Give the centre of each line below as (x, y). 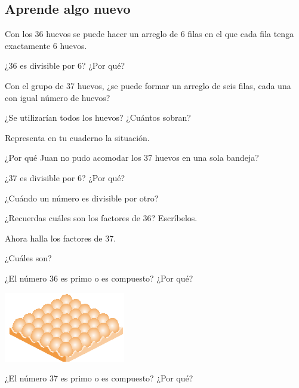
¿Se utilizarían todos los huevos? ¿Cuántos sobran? (98, 117)
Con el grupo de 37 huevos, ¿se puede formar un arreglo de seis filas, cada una (148, 85)
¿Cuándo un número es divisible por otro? (82, 198)
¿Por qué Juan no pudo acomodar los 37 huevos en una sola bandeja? (132, 158)
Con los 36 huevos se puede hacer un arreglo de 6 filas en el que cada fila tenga (149, 34)
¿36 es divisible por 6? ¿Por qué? (65, 65)
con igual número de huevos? (58, 97)
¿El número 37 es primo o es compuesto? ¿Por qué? (99, 378)
